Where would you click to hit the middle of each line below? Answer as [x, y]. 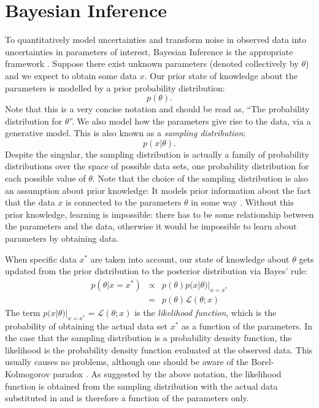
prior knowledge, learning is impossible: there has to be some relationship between [159, 214]
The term [23, 312]
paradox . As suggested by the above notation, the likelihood [167, 374]
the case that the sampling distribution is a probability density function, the [148, 338]
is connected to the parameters [124, 202]
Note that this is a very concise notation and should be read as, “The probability [157, 109]
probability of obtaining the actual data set [86, 325]
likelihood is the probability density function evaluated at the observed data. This [159, 349]
